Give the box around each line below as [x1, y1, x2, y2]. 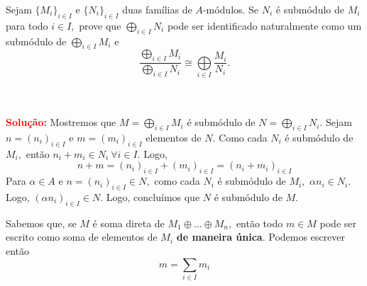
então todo [236, 215, 283, 230]
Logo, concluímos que [106, 189, 200, 204]
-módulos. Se [202, 2, 259, 16]
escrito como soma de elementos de [6, 229, 158, 244]
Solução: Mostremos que [6, 115, 116, 130]
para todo [6, 18, 48, 33]
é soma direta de [92, 215, 165, 230]
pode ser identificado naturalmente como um [167, 18, 362, 33]
